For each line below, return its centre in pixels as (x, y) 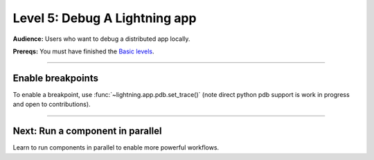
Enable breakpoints (55, 78)
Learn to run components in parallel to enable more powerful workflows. (116, 148)
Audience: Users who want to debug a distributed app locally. (101, 39)
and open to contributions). (52, 105)
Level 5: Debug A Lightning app (105, 18)
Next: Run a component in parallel (87, 131)
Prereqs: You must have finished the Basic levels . (84, 51)
